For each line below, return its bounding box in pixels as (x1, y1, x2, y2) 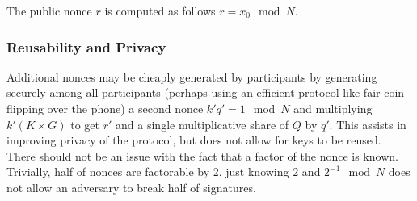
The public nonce (6, 2, 92, 19)
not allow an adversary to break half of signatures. (6, 178, 256, 195)
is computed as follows (104, 2, 216, 19)
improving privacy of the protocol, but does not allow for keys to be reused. (6, 132, 381, 149)
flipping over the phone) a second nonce (6, 100, 204, 116)
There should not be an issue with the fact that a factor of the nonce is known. (6, 147, 398, 164)
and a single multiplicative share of (116, 115, 289, 132)
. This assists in (329, 115, 406, 132)
